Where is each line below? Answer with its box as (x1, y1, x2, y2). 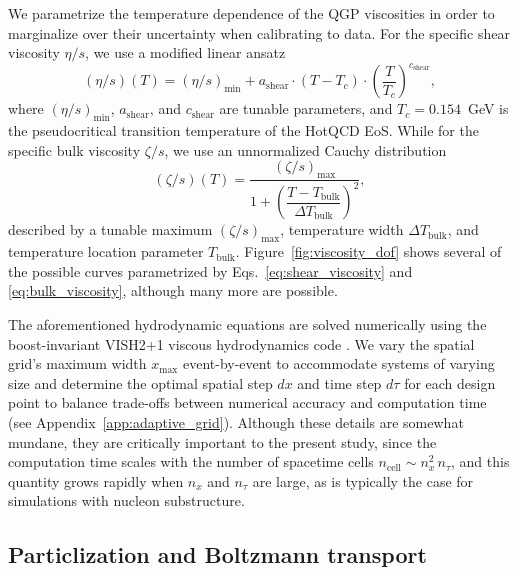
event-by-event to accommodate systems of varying (182, 353, 495, 374)
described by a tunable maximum (8, 219, 213, 240)
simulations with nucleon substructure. (8, 490, 245, 511)
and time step (297, 372, 382, 393)
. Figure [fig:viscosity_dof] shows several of (235, 241, 502, 262)
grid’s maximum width (8, 353, 147, 374)
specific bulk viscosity (8, 139, 141, 160)
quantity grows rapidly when (8, 470, 184, 491)
